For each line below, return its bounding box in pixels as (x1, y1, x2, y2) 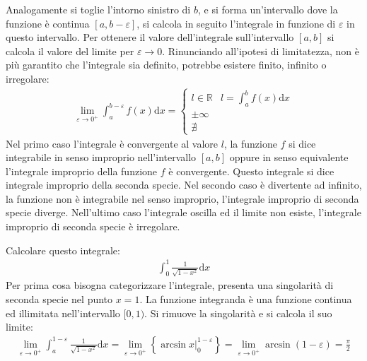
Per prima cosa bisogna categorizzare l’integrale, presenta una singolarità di (6, 278, 334, 292)
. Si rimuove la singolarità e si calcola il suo (144, 305, 332, 320)
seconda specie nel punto (6, 292, 113, 307)
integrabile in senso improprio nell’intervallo (6, 150, 197, 165)
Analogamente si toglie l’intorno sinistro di (6, 2, 191, 16)
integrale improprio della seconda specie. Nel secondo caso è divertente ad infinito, (6, 177, 362, 192)
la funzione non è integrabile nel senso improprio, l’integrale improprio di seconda (6, 191, 359, 206)
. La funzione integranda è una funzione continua (139, 292, 352, 307)
